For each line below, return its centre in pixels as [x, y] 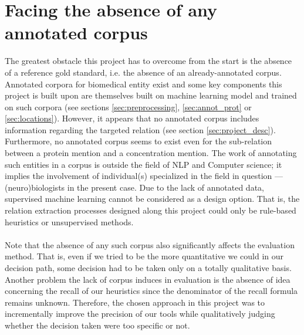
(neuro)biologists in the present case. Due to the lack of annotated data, [134, 187]
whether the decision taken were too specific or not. [97, 325]
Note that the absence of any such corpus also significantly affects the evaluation [150, 244]
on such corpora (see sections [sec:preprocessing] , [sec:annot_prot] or [128, 106]
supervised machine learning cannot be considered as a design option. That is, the [152, 199]
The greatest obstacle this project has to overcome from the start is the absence [148, 61]
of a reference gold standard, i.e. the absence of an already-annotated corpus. [143, 72]
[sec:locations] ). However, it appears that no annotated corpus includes [132, 118]
